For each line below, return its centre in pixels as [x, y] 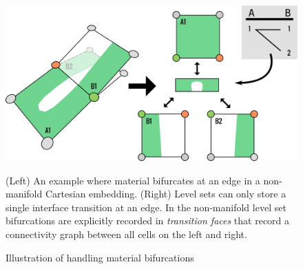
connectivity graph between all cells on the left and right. [126, 234]
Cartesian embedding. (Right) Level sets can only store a [166, 194]
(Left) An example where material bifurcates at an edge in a [133, 180]
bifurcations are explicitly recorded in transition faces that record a [148, 220]
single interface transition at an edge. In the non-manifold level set [146, 207]
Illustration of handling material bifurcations [100, 257]
